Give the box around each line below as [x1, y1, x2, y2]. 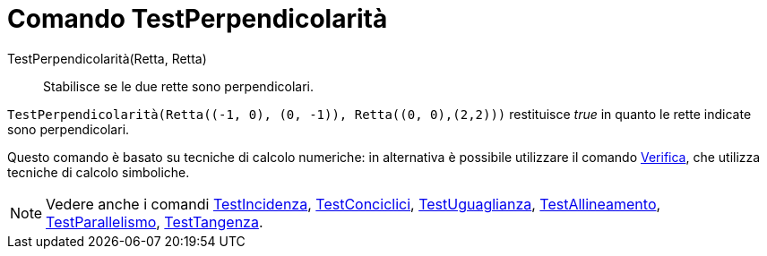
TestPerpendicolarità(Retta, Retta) [7, 50, 207, 66]
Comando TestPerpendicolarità [7, 4, 388, 34]
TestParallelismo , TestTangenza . [46, 212, 263, 231]
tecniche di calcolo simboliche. [7, 164, 190, 180]
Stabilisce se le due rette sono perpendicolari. [43, 78, 315, 94]
